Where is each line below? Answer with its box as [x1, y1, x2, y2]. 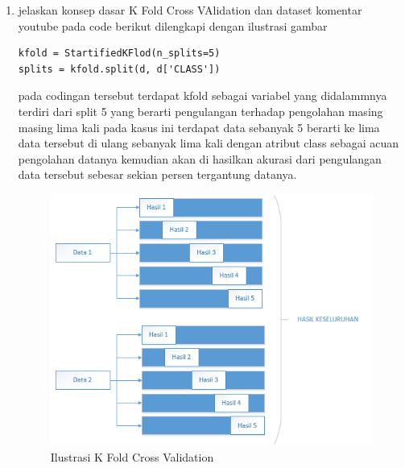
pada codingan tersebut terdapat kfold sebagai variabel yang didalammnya [18, 87, 387, 104]
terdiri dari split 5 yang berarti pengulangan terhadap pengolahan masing [18, 102, 383, 119]
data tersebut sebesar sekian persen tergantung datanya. [18, 166, 297, 183]
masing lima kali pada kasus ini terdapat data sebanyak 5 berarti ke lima [18, 118, 380, 135]
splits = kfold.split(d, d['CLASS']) [18, 63, 221, 75]
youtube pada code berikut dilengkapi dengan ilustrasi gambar [18, 17, 328, 34]
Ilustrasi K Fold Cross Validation [50, 448, 214, 465]
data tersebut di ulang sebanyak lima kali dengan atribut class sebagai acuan [18, 135, 399, 151]
